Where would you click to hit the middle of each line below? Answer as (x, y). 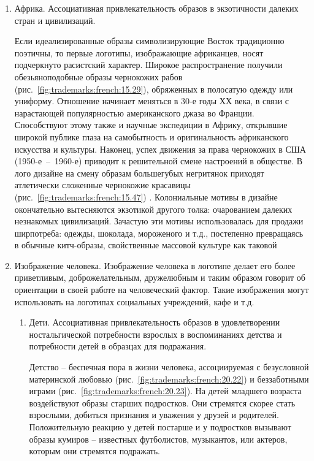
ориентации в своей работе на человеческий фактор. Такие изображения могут (162, 290)
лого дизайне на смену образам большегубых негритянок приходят (139, 173)
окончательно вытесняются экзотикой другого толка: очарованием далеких (153, 209)
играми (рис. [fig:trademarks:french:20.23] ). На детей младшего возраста (165, 391)
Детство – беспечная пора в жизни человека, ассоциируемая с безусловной (169, 367)
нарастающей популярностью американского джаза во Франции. (134, 112)
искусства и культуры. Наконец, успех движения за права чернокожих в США (160, 149)
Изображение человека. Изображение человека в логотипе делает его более (155, 265)
